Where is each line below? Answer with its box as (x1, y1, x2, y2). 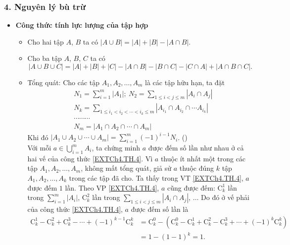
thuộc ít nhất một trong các (160, 153, 246, 163)
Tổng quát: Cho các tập (27, 77, 100, 87)
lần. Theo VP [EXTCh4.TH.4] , (65, 182, 159, 193)
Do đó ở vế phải (201, 192, 249, 202)
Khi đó (27, 132, 48, 142)
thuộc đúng (179, 163, 214, 173)
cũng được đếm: (167, 182, 215, 193)
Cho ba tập (27, 53, 62, 63)
